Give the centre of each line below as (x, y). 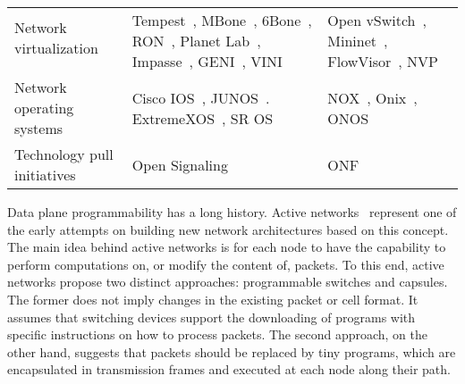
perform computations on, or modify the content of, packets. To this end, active (226, 264)
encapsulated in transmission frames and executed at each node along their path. (229, 369)
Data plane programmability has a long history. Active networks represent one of (232, 212)
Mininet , (358, 41)
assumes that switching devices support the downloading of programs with (211, 317)
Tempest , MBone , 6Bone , (222, 20)
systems (39, 128)
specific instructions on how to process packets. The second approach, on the (218, 334)
